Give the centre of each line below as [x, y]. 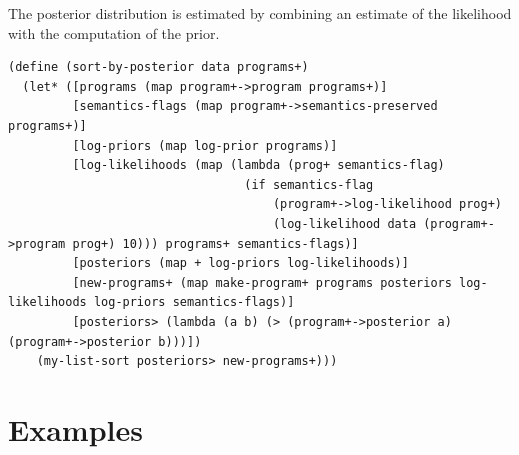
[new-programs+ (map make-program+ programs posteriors [262, 282]
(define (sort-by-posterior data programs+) [158, 67]
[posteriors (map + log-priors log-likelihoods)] [240, 263]
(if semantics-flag [309, 184]
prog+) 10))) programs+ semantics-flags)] [215, 243]
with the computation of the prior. [114, 32]
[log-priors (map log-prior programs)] [205, 145]
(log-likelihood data [344, 223]
